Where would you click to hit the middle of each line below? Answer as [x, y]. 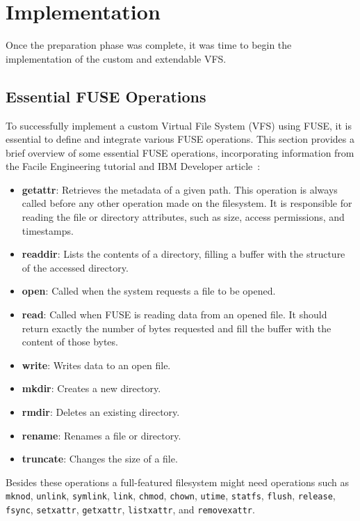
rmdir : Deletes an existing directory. [101, 412]
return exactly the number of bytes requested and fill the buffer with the [177, 328]
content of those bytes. [70, 342]
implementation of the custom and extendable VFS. [116, 58]
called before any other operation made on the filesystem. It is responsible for [187, 203]
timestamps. [48, 230]
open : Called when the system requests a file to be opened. [149, 291]
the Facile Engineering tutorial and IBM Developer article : [133, 166]
